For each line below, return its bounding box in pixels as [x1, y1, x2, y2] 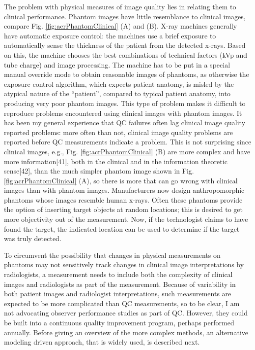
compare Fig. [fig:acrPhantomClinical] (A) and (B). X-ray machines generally [4, 21, 237, 31]
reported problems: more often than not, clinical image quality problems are [4, 127, 233, 137]
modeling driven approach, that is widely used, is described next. [4, 337, 200, 347]
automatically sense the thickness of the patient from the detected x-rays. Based [4, 40, 246, 50]
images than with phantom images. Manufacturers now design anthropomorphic [4, 185, 245, 195]
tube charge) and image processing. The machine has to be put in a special [4, 59, 230, 70]
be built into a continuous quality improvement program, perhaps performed [4, 317, 234, 327]
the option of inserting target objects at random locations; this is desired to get [4, 204, 243, 214]
